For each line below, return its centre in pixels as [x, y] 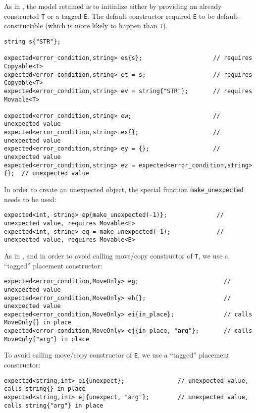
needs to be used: [30, 199]
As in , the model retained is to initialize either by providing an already [113, 6]
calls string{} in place [45, 389]
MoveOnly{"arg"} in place [47, 339]
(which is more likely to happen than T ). [106, 26]
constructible [24, 26]
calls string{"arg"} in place [54, 405]
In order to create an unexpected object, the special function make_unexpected [124, 189]
